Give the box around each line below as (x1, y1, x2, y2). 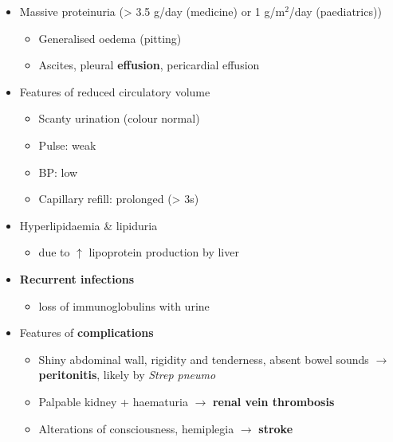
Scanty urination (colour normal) (38, 110, 200, 127)
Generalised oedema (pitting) (38, 29, 182, 46)
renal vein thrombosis (212, 393, 335, 409)
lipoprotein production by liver (88, 244, 239, 260)
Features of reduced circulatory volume (19, 83, 210, 100)
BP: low (38, 163, 78, 180)
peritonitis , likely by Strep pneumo (38, 366, 216, 383)
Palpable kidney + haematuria (38, 393, 188, 409)
